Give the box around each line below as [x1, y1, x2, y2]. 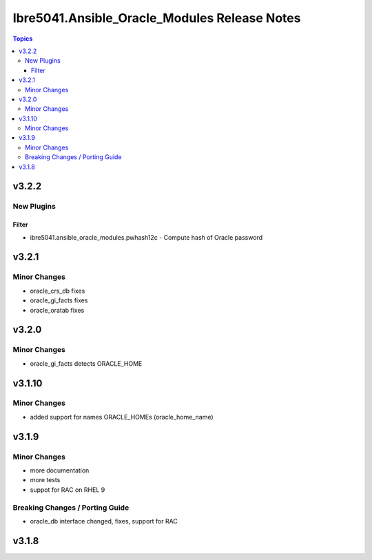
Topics [12, 34, 33, 43]
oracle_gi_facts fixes [30, 296, 88, 304]
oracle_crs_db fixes [30, 287, 85, 295]
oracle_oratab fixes [30, 306, 85, 314]
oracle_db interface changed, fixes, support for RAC [30, 517, 178, 525]
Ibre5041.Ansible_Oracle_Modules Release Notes [12, 10, 301, 25]
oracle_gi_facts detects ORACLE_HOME [30, 359, 143, 368]
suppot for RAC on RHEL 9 [30, 486, 105, 494]
